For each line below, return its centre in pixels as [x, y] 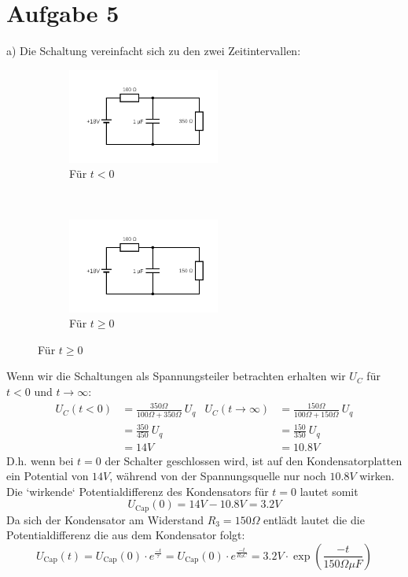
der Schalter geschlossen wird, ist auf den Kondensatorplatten [254, 460]
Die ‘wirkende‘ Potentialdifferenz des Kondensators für [138, 491]
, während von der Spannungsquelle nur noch [218, 476]
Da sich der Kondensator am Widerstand [105, 519]
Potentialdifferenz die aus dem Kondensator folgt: [126, 535]
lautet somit [329, 491]
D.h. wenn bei [40, 460]
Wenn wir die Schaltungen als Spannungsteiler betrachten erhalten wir [176, 376]
